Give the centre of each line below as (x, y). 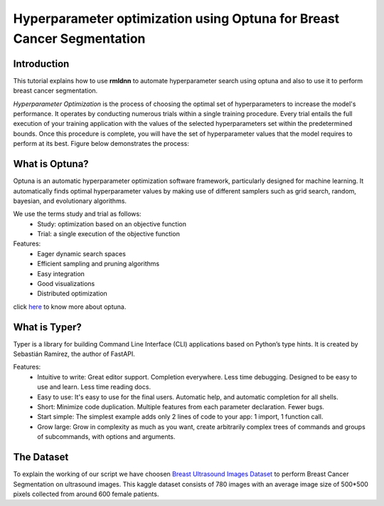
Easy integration (61, 273)
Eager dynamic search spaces (81, 253)
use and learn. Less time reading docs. (94, 387)
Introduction (41, 64)
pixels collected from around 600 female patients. (86, 494)
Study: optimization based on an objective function (112, 223)
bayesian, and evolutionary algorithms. (70, 201)
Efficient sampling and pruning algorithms (98, 264)
